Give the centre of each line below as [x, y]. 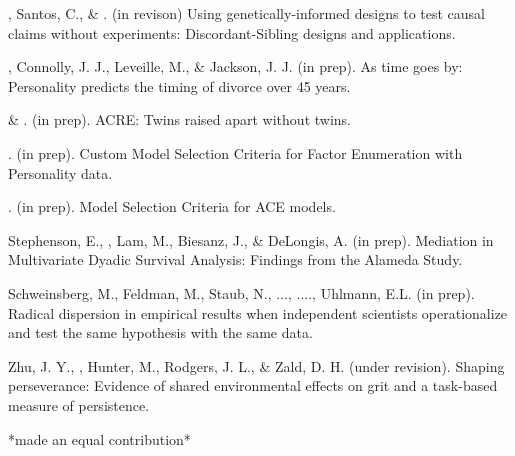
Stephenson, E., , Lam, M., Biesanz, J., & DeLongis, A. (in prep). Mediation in [251, 239]
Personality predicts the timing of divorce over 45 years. [179, 85]
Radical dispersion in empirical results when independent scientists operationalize [258, 312]
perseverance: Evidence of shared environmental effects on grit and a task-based [253, 385]
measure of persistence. [79, 404]
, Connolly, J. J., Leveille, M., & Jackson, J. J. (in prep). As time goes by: [235, 66]
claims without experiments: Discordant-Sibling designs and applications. [232, 32]
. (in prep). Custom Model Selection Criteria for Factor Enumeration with [235, 152]
